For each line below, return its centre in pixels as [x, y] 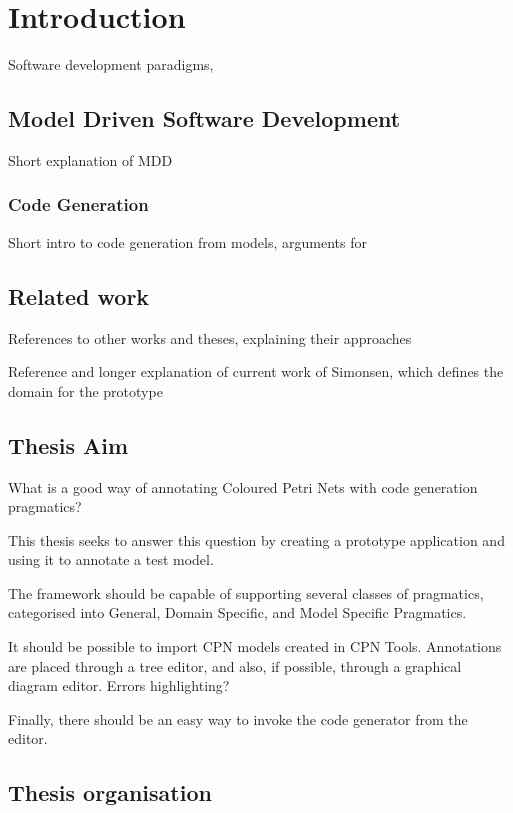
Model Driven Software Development [204, 118]
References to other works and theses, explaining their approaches [210, 337]
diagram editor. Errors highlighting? [119, 685]
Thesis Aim [68, 444]
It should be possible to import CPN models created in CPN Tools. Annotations [255, 646]
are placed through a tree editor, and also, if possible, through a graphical [235, 665]
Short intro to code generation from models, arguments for [187, 241]
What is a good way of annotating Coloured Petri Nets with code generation [243, 486]
